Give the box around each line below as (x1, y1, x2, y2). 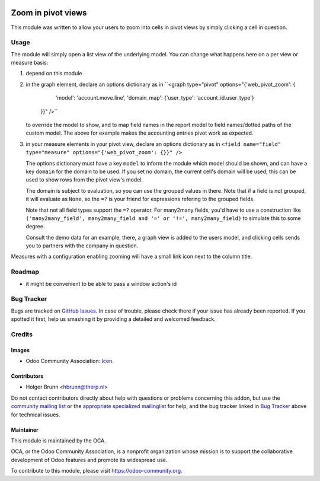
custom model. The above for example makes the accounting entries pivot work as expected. (25, 129, 254, 136)
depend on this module (25, 70, 82, 77)
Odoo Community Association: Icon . (25, 358, 114, 365)
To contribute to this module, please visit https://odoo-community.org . (11, 467, 183, 474)
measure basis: (11, 59, 49, 66)
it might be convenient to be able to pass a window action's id (25, 280, 177, 287)
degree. (25, 223, 45, 230)
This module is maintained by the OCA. (11, 437, 106, 444)
